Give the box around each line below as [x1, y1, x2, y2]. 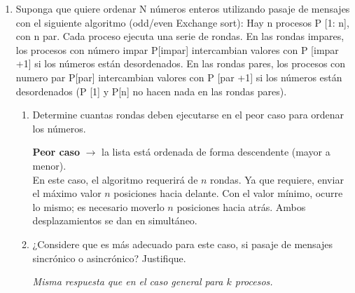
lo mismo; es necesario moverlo [32, 199, 165, 214]
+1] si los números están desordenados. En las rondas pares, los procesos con [15, 56, 346, 71]
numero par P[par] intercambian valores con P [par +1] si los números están [15, 69, 342, 84]
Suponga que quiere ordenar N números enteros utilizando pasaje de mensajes [15, 1, 350, 15]
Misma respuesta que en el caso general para [32, 274, 223, 289]
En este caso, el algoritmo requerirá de [32, 172, 198, 186]
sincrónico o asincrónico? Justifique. [32, 250, 186, 265]
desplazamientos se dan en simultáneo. [32, 213, 197, 228]
